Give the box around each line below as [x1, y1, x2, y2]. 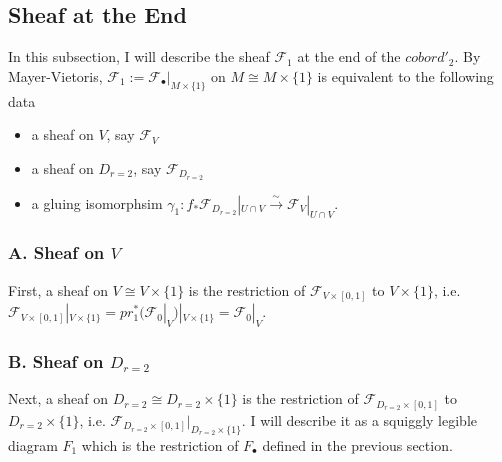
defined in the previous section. [262, 434, 453, 455]
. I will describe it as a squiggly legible [241, 409, 478, 430]
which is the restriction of [81, 434, 239, 455]
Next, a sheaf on [8, 388, 109, 409]
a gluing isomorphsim [31, 192, 163, 213]
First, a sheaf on [8, 279, 108, 300]
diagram [8, 434, 58, 455]
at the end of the [297, 46, 401, 67]
